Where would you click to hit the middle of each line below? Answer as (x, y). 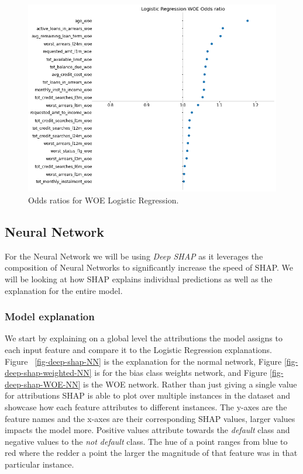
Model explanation (50, 316)
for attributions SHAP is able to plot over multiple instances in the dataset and (147, 395)
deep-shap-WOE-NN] (43, 384)
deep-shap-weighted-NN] (48, 373)
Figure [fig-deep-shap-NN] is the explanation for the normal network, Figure (143, 361)
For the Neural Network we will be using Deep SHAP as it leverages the (134, 256)
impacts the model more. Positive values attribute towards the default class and (147, 430)
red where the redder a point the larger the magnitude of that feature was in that (151, 453)
